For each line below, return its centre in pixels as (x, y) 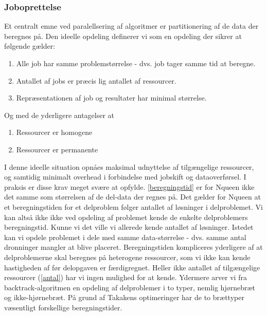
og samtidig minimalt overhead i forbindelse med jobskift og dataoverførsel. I (125, 177)
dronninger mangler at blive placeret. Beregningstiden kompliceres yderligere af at (133, 247)
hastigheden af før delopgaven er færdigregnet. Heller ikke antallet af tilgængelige (132, 267)
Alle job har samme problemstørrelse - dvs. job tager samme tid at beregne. (136, 63)
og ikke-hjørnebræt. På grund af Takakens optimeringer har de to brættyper (124, 297)
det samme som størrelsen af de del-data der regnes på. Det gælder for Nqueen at (132, 197)
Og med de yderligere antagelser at (59, 115)
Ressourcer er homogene (54, 132)
